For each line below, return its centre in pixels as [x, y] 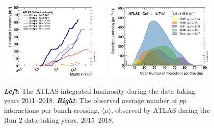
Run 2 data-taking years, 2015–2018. [59, 119]
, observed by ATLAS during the [160, 110]
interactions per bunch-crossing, [52, 110]
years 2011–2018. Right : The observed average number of [91, 100]
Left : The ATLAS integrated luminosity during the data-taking [100, 90]
